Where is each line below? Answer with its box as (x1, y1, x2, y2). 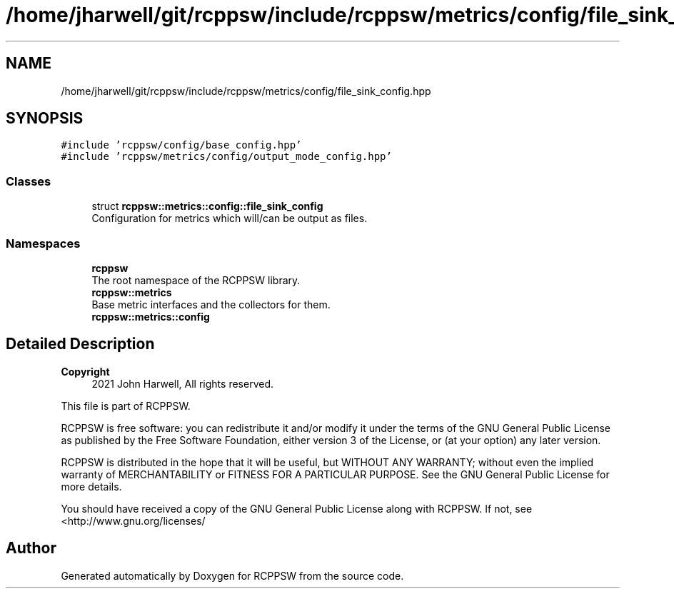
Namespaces (6, 236, 81, 251)
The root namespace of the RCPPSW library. (91, 273, 301, 286)
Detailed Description (6, 335, 155, 353)
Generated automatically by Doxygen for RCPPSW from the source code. (61, 569, 404, 582)
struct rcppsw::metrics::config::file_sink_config (91, 200, 323, 213)
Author (6, 539, 56, 558)
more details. (61, 480, 122, 493)
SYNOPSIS (6, 109, 84, 128)
